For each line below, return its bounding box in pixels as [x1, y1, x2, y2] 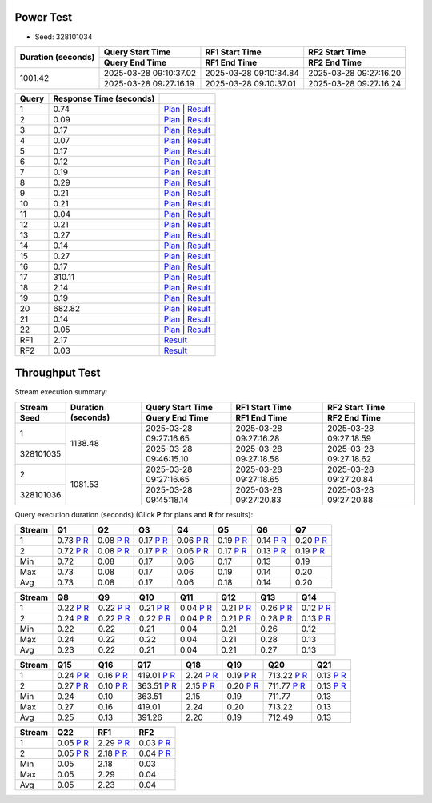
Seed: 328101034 [34, 32, 93, 42]
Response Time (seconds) [53, 93, 155, 104]
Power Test [14, 10, 72, 24]
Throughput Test [14, 366, 101, 380]
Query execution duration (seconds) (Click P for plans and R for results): [14, 509, 254, 519]
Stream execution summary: [14, 387, 108, 397]
